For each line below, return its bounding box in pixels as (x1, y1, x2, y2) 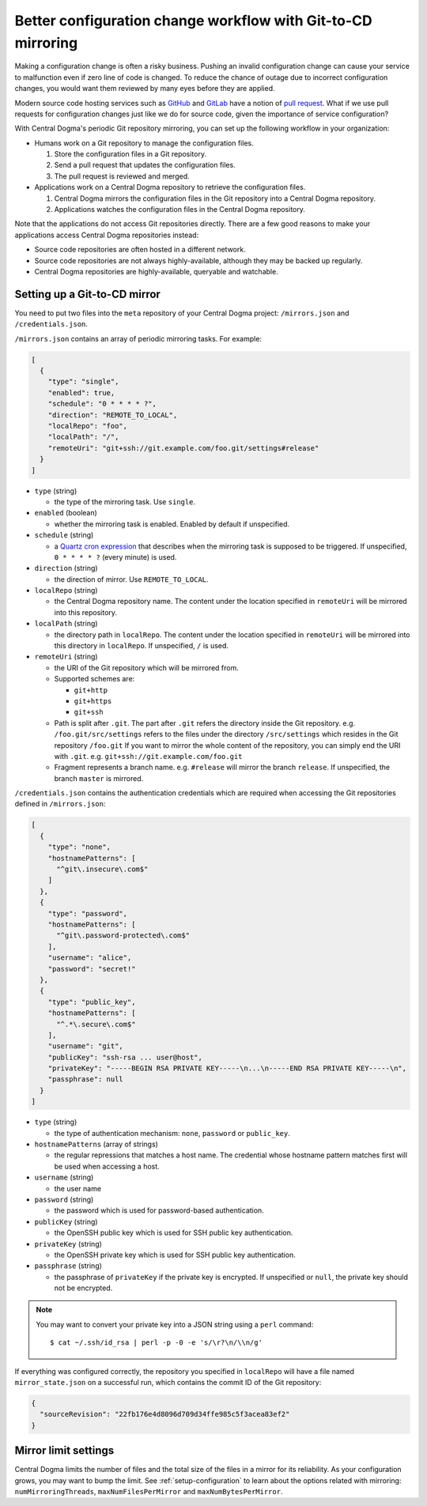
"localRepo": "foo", (47, 421, 128, 430)
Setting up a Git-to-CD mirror (14, 287, 161, 300)
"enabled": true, (47, 388, 115, 397)
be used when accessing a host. (54, 1161, 160, 1171)
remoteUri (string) (34, 652, 98, 662)
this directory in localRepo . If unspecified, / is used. (54, 641, 229, 651)
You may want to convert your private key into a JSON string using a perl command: (36, 1319, 314, 1329)
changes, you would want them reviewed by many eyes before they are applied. (14, 84, 276, 93)
